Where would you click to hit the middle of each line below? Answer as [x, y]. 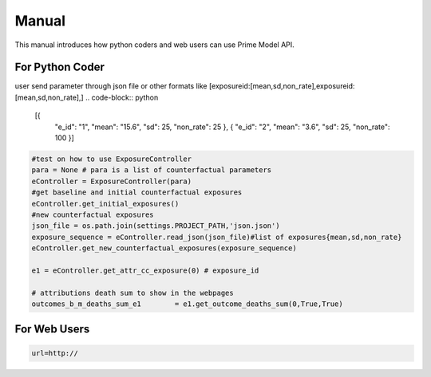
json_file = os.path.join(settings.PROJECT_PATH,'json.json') [156, 226]
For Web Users [52, 330]
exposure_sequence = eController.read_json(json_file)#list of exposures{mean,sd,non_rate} [217, 237]
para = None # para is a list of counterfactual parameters [152, 170]
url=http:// [55, 353]
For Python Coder [60, 67]
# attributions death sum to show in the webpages [133, 293]
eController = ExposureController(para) [111, 181]
